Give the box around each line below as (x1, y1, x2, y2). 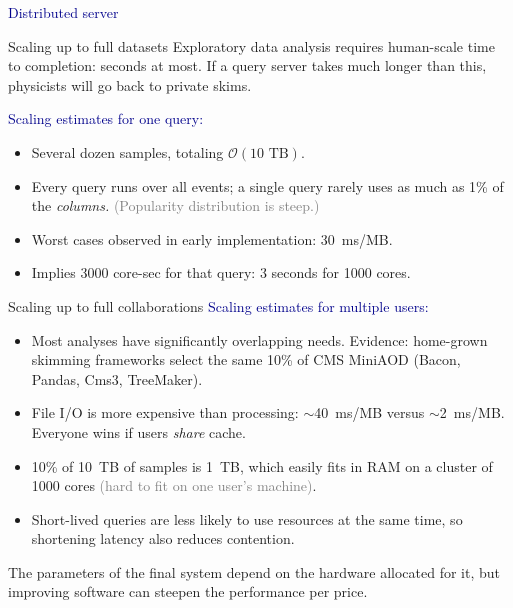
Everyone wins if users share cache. (31, 421, 246, 442)
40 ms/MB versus (314, 402, 425, 423)
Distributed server (8, 2, 119, 22)
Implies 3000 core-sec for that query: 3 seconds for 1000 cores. (31, 262, 411, 283)
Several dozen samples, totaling (31, 141, 224, 162)
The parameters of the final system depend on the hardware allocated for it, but (8, 561, 500, 582)
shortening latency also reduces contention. (31, 528, 295, 549)
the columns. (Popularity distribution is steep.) (31, 195, 320, 216)
